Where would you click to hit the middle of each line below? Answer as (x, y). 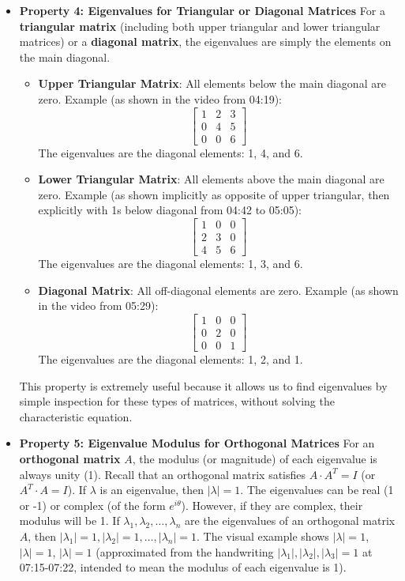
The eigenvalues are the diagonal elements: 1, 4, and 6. (171, 152)
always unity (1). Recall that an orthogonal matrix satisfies (163, 474)
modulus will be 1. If (69, 521)
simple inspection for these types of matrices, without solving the (177, 401)
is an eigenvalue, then (152, 490)
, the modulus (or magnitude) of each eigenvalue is (255, 458)
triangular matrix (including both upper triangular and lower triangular (200, 26)
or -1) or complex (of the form (92, 505)
